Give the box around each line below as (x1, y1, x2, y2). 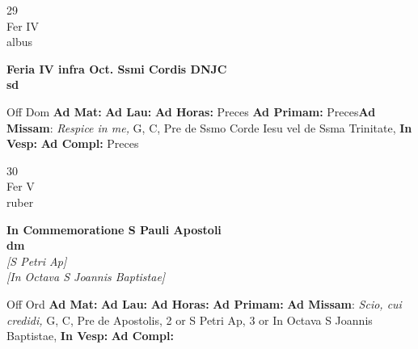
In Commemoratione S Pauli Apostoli (6, 221, 222, 238)
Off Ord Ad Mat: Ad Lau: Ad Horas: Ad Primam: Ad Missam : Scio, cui (6, 295, 402, 312)
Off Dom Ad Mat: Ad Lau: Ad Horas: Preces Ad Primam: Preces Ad (6, 103, 376, 120)
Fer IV (6, 17, 39, 34)
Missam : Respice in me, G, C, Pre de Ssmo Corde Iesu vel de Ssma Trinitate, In (6, 119, 412, 136)
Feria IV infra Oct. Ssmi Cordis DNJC (6, 60, 227, 77)
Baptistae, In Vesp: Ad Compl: (6, 327, 174, 344)
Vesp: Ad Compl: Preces (6, 135, 139, 152)
